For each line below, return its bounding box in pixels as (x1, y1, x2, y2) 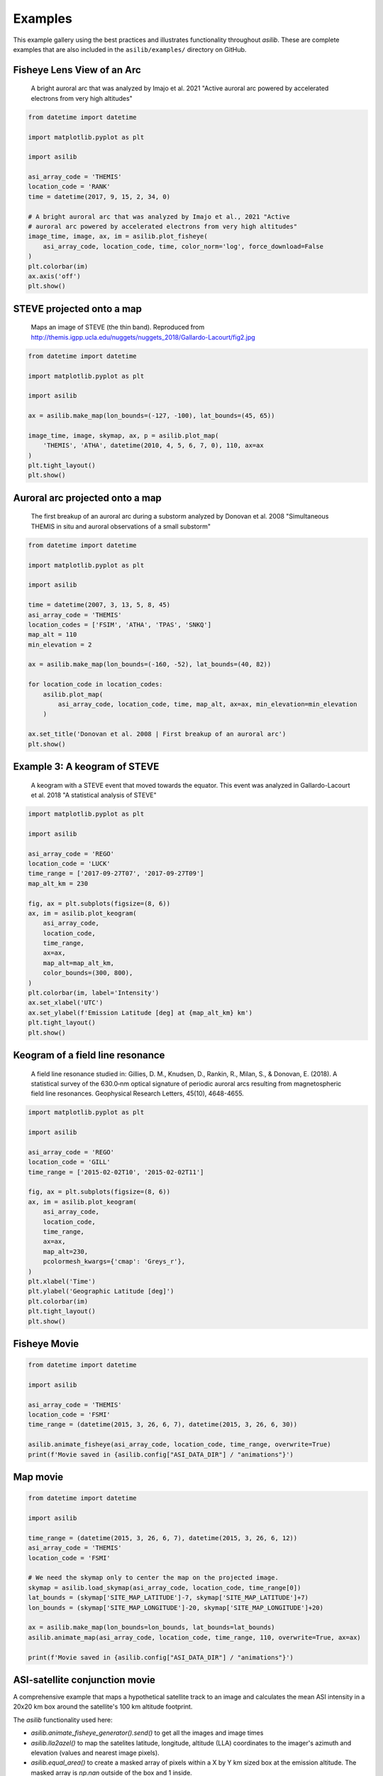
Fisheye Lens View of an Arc (13, 64, 141, 76)
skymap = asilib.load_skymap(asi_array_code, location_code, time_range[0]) (28, 1583, 301, 1591)
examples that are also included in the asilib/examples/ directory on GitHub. (13, 45, 247, 53)
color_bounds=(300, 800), (43, 969, 133, 977)
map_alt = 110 (28, 631, 77, 639)
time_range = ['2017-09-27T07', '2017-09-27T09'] (28, 870, 204, 877)
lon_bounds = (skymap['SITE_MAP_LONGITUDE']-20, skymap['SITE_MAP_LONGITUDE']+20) (28, 1603, 324, 1612)
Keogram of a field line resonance (13, 1049, 165, 1061)
